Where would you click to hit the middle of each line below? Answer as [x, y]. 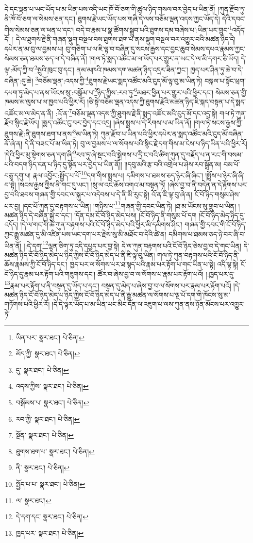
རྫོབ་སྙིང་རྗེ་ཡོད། [22, 122]
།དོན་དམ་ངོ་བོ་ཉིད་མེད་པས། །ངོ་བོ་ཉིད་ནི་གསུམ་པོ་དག [135, 215]
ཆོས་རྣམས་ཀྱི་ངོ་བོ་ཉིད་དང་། [36, 264]
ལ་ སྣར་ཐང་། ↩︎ [34, 500]
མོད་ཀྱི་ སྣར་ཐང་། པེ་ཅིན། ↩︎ [48, 354]
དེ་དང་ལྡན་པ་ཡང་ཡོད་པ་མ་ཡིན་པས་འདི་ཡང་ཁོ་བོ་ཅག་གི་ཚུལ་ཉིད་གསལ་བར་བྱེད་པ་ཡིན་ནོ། [110, 9]
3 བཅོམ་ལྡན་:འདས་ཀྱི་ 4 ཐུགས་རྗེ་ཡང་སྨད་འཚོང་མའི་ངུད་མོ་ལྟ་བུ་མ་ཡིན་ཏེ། [119, 80]
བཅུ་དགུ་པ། [17, 175]
